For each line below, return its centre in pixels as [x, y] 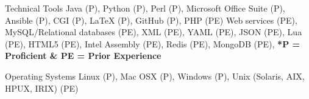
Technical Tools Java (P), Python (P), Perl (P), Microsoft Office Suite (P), [145, 8]
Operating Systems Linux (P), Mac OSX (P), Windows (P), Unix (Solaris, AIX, [155, 76]
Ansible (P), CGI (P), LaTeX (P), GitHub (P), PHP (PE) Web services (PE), [151, 20]
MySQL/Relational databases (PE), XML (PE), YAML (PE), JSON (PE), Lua [154, 32]
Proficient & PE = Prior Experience [83, 56]
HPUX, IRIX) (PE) [42, 88]
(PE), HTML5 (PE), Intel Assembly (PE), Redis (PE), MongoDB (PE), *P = [153, 43]
